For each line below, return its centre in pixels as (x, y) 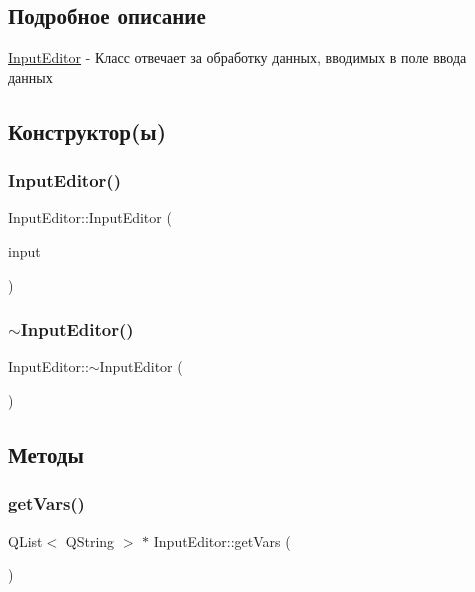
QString (90, 540)
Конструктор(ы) (87, 130)
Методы (46, 453)
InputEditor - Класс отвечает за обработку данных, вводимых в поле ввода (237, 57)
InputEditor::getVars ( (222, 540)
